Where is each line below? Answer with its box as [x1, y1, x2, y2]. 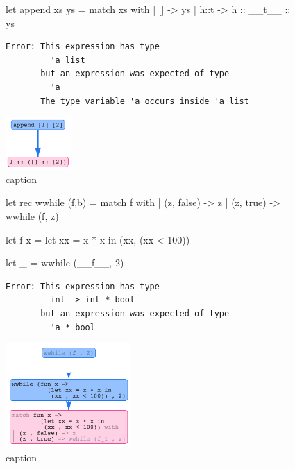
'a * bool [50, 322, 95, 332]
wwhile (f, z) [6, 208, 59, 223]
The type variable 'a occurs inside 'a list [40, 96, 249, 106]
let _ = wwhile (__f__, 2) [6, 255, 124, 270]
